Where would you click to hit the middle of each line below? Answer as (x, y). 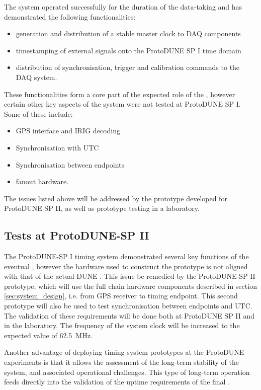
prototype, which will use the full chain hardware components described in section (130, 286)
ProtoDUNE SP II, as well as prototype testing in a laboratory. (102, 208)
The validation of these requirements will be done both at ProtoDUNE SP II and (129, 315)
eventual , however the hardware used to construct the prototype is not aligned (126, 266)
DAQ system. (36, 77)
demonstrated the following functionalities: (70, 16)
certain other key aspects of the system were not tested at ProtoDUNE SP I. (122, 104)
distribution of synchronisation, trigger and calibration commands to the (128, 67)
